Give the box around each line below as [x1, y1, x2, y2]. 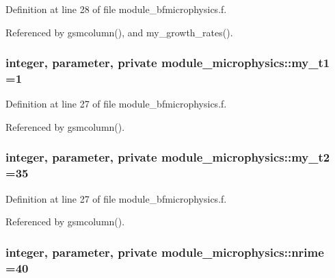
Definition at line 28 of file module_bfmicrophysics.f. [5, 2, 227, 16]
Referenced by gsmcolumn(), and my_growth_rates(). [5, 25, 233, 39]
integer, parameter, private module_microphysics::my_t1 [5, 54, 330, 71]
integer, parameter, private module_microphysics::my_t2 [5, 149, 330, 166]
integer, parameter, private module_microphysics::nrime [5, 243, 324, 260]
